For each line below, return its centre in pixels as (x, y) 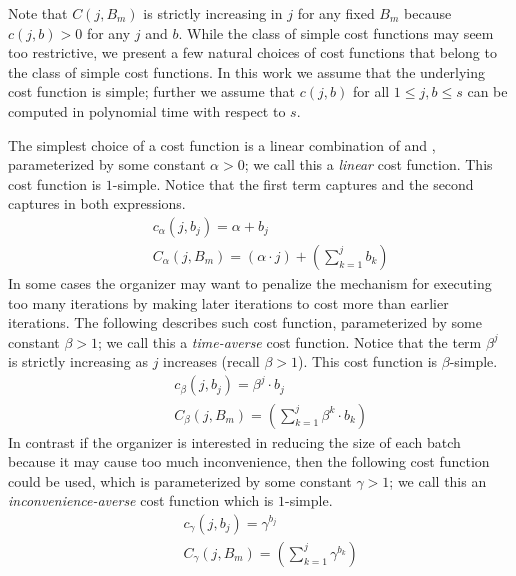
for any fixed (336, 13)
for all (371, 91)
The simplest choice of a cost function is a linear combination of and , (222, 144)
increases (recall (211, 361)
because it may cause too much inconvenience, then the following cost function (249, 461)
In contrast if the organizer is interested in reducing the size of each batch (234, 441)
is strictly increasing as (78, 361)
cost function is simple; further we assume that (152, 91)
